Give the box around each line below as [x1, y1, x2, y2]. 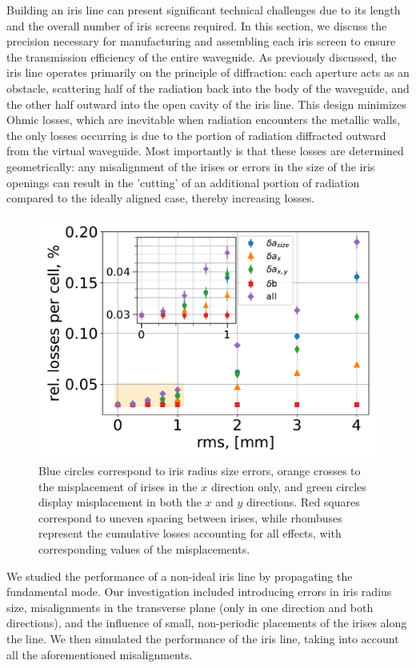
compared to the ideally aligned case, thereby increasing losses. [6, 190, 315, 206]
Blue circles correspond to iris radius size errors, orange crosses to [38, 462, 361, 478]
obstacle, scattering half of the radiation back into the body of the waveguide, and [6, 79, 410, 96]
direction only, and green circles [210, 478, 366, 494]
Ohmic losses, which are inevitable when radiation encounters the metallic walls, [6, 111, 401, 128]
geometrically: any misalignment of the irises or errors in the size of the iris [6, 158, 375, 174]
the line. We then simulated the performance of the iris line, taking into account [6, 630, 399, 646]
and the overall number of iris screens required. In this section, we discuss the [6, 17, 387, 34]
